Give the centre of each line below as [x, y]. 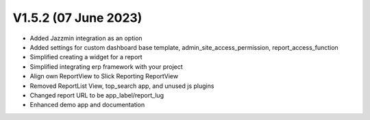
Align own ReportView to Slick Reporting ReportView [104, 76]
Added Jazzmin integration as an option [86, 38]
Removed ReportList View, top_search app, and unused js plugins [122, 86]
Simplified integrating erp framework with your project [106, 66]
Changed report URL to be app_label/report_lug [97, 95]
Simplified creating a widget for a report [86, 57]
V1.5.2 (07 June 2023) [77, 18]
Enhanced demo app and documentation [87, 105]
